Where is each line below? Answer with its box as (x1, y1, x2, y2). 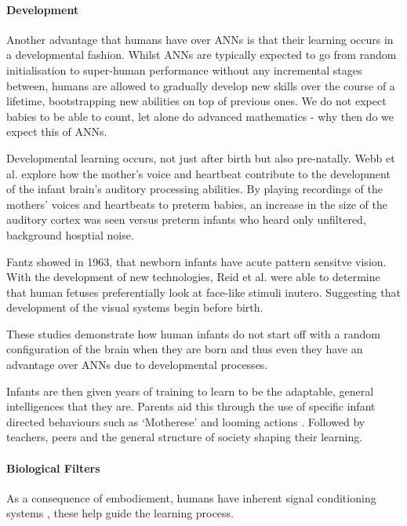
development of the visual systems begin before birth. (6, 299, 263, 316)
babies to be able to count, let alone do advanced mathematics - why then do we (6, 108, 394, 124)
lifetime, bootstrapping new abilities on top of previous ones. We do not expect (6, 93, 387, 109)
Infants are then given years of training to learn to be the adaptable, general (6, 382, 374, 399)
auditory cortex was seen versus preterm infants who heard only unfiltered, (6, 211, 366, 228)
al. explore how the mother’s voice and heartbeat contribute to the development (6, 165, 391, 181)
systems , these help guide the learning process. (6, 505, 234, 521)
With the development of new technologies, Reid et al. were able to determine (6, 268, 380, 285)
